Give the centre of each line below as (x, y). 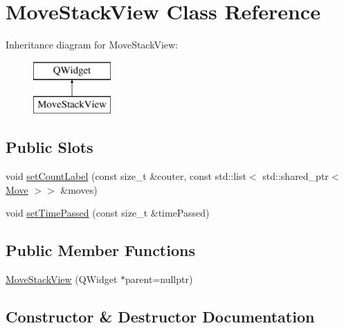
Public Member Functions (100, 250)
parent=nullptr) (159, 279)
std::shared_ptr (296, 176)
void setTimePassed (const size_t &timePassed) (108, 213)
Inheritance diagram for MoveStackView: (92, 45)
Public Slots (49, 147)
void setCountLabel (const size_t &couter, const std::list (126, 176)
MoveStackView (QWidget (62, 279)
